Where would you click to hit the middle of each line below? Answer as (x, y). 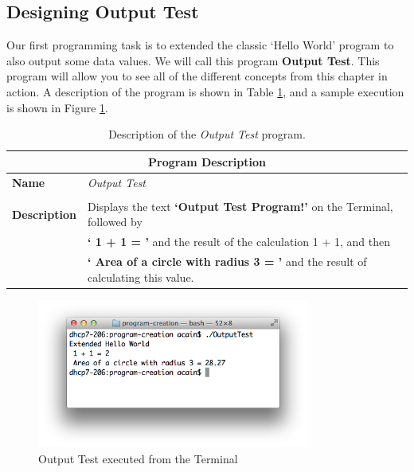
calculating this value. (141, 277)
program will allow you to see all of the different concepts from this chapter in (197, 76)
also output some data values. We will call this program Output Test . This (193, 60)
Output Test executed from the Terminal (138, 458)
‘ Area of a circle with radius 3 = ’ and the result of (227, 261)
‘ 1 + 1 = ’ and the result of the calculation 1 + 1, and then (239, 242)
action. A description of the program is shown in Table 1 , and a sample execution (205, 91)
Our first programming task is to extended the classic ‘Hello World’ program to (200, 45)
